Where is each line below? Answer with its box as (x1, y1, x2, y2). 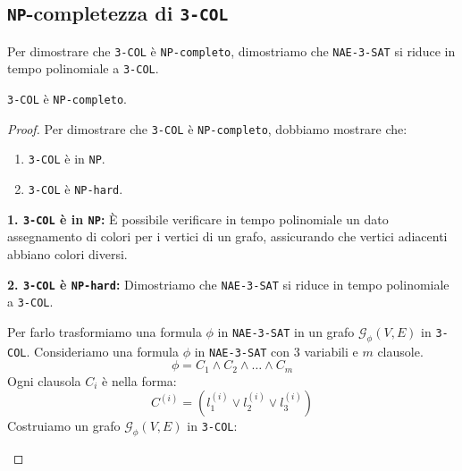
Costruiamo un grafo (7, 416, 121, 435)
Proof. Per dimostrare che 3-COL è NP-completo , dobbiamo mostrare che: (7, 119, 407, 138)
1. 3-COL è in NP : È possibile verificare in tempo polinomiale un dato (7, 209, 389, 228)
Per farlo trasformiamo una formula (7, 322, 202, 341)
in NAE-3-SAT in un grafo (217, 322, 355, 341)
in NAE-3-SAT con (194, 341, 290, 360)
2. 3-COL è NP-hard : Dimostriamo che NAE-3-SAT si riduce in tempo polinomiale (7, 274, 449, 293)
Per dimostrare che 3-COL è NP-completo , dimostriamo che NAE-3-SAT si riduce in (7, 41, 456, 60)
